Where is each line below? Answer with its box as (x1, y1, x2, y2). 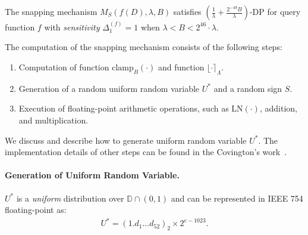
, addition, (259, 102, 297, 115)
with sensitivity (44, 20, 100, 33)
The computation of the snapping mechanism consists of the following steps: (5, 41, 282, 53)
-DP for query (249, 5, 301, 17)
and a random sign (213, 82, 282, 94)
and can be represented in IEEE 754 (171, 191, 303, 204)
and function (158, 61, 205, 73)
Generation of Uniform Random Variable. (5, 169, 180, 181)
